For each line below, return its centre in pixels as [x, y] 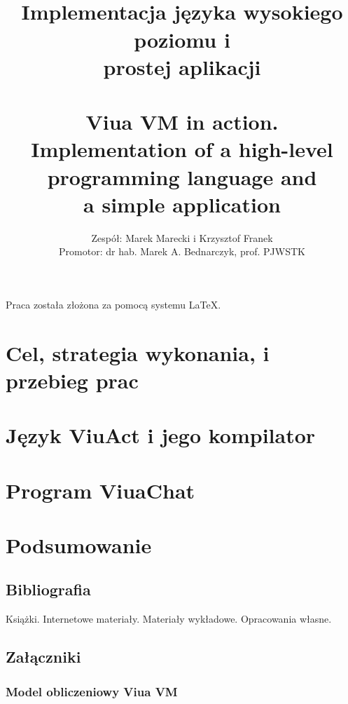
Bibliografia [48, 589]
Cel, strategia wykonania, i [138, 352]
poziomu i [182, 39]
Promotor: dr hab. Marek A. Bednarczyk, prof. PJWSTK [182, 251]
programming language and [182, 176]
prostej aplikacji [182, 66]
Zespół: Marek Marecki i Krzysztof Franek [182, 237]
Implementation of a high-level [182, 149]
